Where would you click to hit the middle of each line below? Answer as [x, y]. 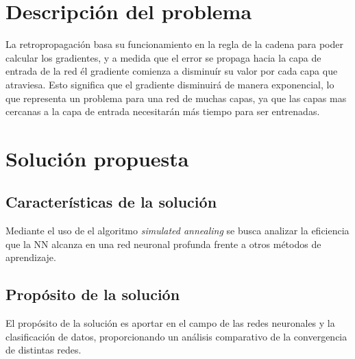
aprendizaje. [31, 257]
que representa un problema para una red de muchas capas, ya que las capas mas [176, 98]
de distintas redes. [44, 350]
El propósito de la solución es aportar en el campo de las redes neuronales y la [170, 323]
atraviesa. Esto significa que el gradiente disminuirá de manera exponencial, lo [170, 84]
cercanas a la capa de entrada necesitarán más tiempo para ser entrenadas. [163, 111]
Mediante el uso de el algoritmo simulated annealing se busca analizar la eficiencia [177, 231]
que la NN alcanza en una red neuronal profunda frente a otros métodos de [163, 244]
